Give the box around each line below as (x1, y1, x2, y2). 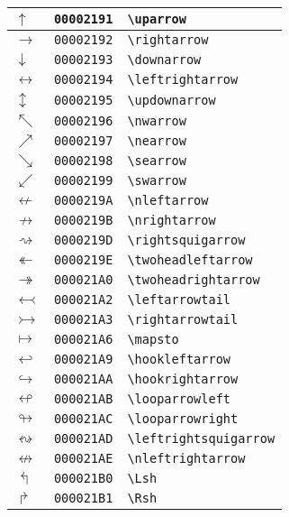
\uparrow (127, 12, 186, 26)
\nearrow (127, 134, 186, 148)
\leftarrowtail (127, 292, 230, 307)
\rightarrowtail (127, 312, 239, 327)
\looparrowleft (127, 392, 230, 406)
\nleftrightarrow (127, 451, 246, 466)
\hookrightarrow (127, 372, 239, 386)
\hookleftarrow (127, 352, 230, 366)
